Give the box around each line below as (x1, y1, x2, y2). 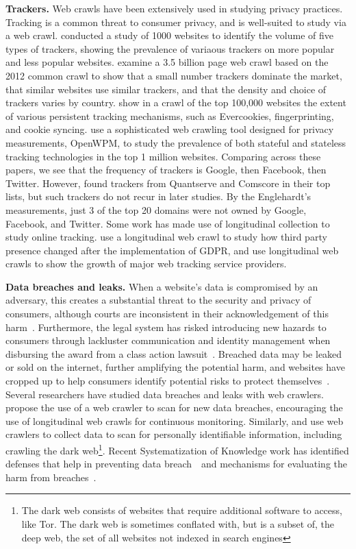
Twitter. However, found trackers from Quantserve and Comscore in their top (5, 175, 331, 190)
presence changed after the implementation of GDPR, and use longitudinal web (5, 243, 339, 257)
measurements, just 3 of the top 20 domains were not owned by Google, (5, 202, 307, 217)
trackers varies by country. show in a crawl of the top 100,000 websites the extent (5, 95, 346, 110)
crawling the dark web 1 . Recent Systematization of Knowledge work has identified (5, 441, 349, 457)
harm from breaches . (5, 469, 97, 484)
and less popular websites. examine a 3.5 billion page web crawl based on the (5, 55, 329, 69)
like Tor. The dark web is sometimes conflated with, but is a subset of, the (21, 517, 335, 531)
